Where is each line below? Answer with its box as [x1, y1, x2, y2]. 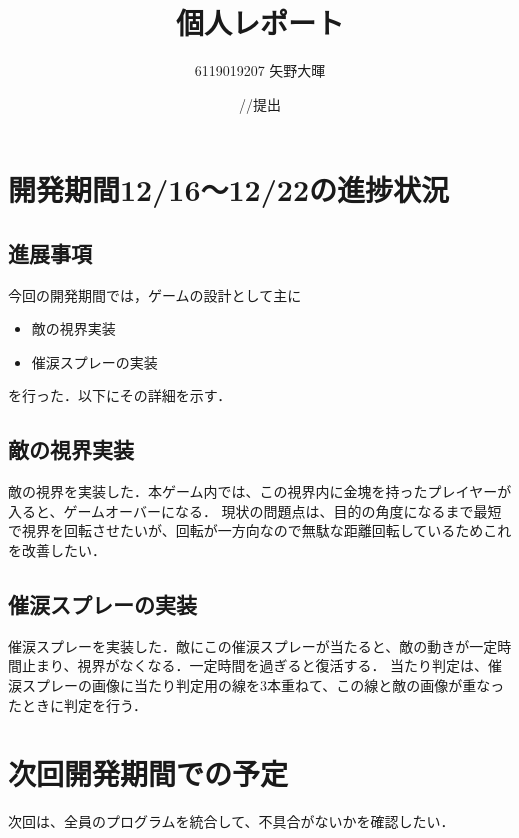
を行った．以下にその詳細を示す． [8, 385, 232, 406]
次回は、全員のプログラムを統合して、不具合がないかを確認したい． [8, 811, 455, 832]
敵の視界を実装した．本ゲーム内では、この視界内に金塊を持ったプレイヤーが [8, 481, 512, 502]
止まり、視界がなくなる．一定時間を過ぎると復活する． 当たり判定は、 [21, 655, 489, 676]
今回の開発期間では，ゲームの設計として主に [8, 284, 302, 305]
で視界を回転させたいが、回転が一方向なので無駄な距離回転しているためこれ [8, 520, 512, 541]
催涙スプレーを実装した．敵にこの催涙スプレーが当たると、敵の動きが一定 [8, 635, 498, 656]
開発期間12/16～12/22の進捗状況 [8, 169, 450, 210]
